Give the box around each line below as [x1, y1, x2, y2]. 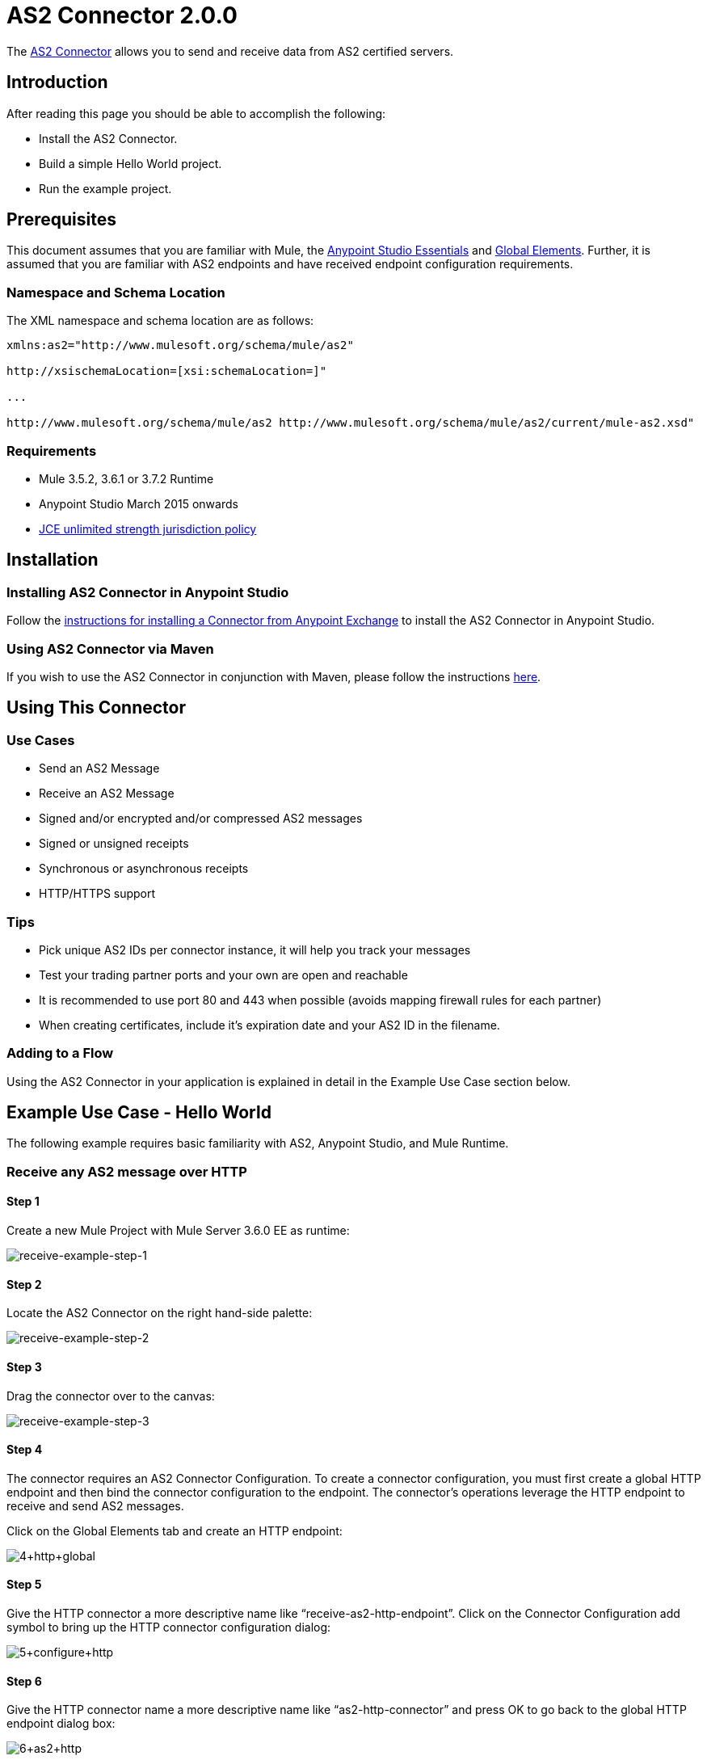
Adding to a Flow [6, 1045, 114, 1062]
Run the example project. [39, 181, 172, 196]
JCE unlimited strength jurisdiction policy [39, 521, 257, 536]
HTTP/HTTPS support [39, 886, 156, 901]
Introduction [6, 72, 108, 93]
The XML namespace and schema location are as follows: [6, 314, 314, 328]
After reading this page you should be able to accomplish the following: [6, 106, 386, 120]
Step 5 [6, 1577, 42, 1592]
